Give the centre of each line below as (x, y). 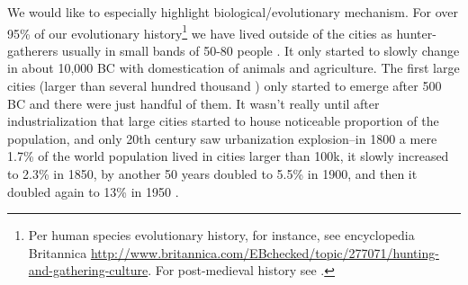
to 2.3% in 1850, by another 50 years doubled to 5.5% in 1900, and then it (212, 174)
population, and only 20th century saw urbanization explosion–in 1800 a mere (222, 138)
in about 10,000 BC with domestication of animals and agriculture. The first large (234, 68)
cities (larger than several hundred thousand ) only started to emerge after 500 (225, 86)
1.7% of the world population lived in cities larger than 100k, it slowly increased (228, 156)
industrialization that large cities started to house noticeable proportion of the (223, 121)
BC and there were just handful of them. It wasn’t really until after (193, 103)
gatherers (33, 50)
